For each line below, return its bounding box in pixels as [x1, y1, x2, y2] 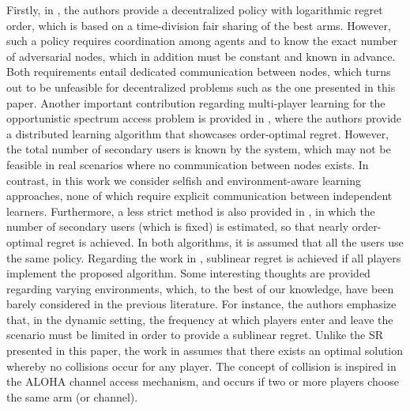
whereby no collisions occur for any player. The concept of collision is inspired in [6, 357, 397, 374]
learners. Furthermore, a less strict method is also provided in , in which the [6, 202, 375, 219]
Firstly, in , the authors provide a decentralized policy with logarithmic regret [6, 2, 383, 17]
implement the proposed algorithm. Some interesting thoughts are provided [6, 265, 371, 281]
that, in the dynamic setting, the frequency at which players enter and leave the [6, 311, 393, 327]
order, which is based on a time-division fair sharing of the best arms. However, [6, 17, 391, 33]
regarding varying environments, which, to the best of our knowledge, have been [6, 280, 394, 296]
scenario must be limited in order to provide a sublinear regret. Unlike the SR [6, 326, 384, 343]
